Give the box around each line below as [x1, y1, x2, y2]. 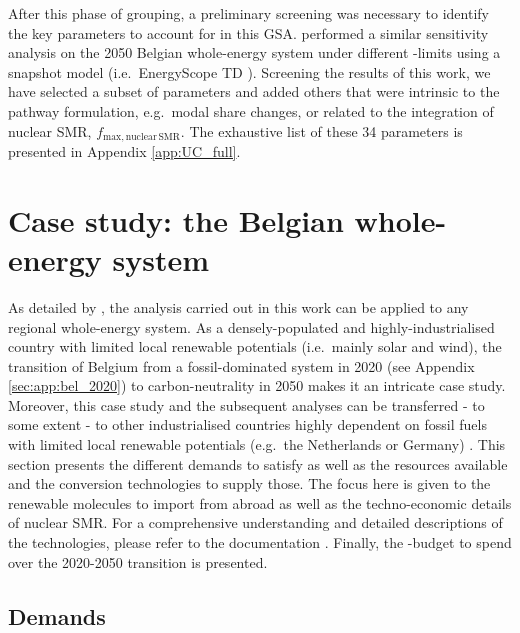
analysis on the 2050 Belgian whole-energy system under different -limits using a [8, 42, 501, 63]
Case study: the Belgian [8, 199, 344, 240]
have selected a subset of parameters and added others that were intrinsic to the [8, 81, 500, 102]
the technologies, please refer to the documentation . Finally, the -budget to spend [8, 532, 512, 553]
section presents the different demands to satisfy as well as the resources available [8, 453, 508, 474]
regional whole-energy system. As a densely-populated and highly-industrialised [8, 316, 495, 337]
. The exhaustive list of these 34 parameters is [180, 120, 463, 141]
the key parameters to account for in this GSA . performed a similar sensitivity [8, 22, 489, 43]
